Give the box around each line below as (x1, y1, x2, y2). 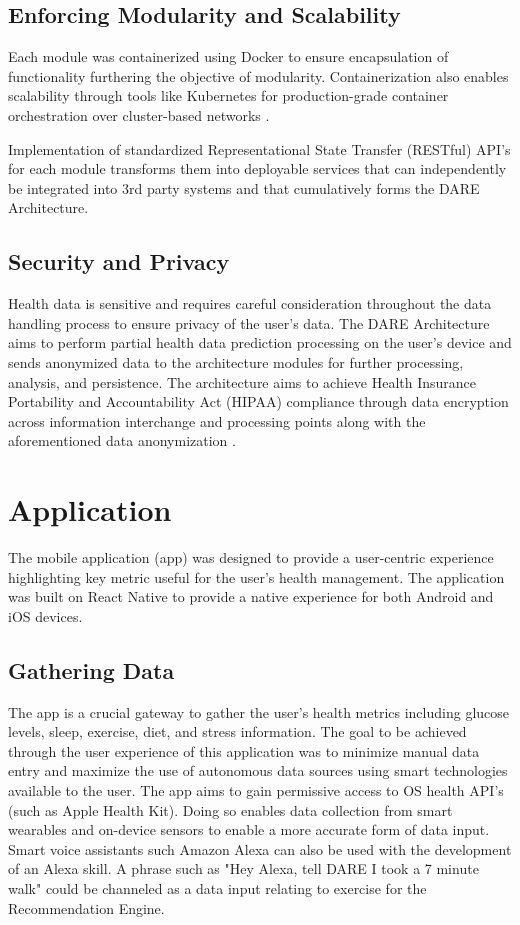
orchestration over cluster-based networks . (8, 104, 270, 125)
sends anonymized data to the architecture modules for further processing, (8, 351, 464, 372)
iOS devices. (8, 605, 83, 626)
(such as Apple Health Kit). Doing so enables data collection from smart (8, 799, 453, 820)
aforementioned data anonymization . (8, 430, 236, 451)
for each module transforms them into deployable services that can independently (8, 158, 507, 179)
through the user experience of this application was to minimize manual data (8, 740, 480, 761)
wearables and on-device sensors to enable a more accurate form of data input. (8, 819, 490, 840)
